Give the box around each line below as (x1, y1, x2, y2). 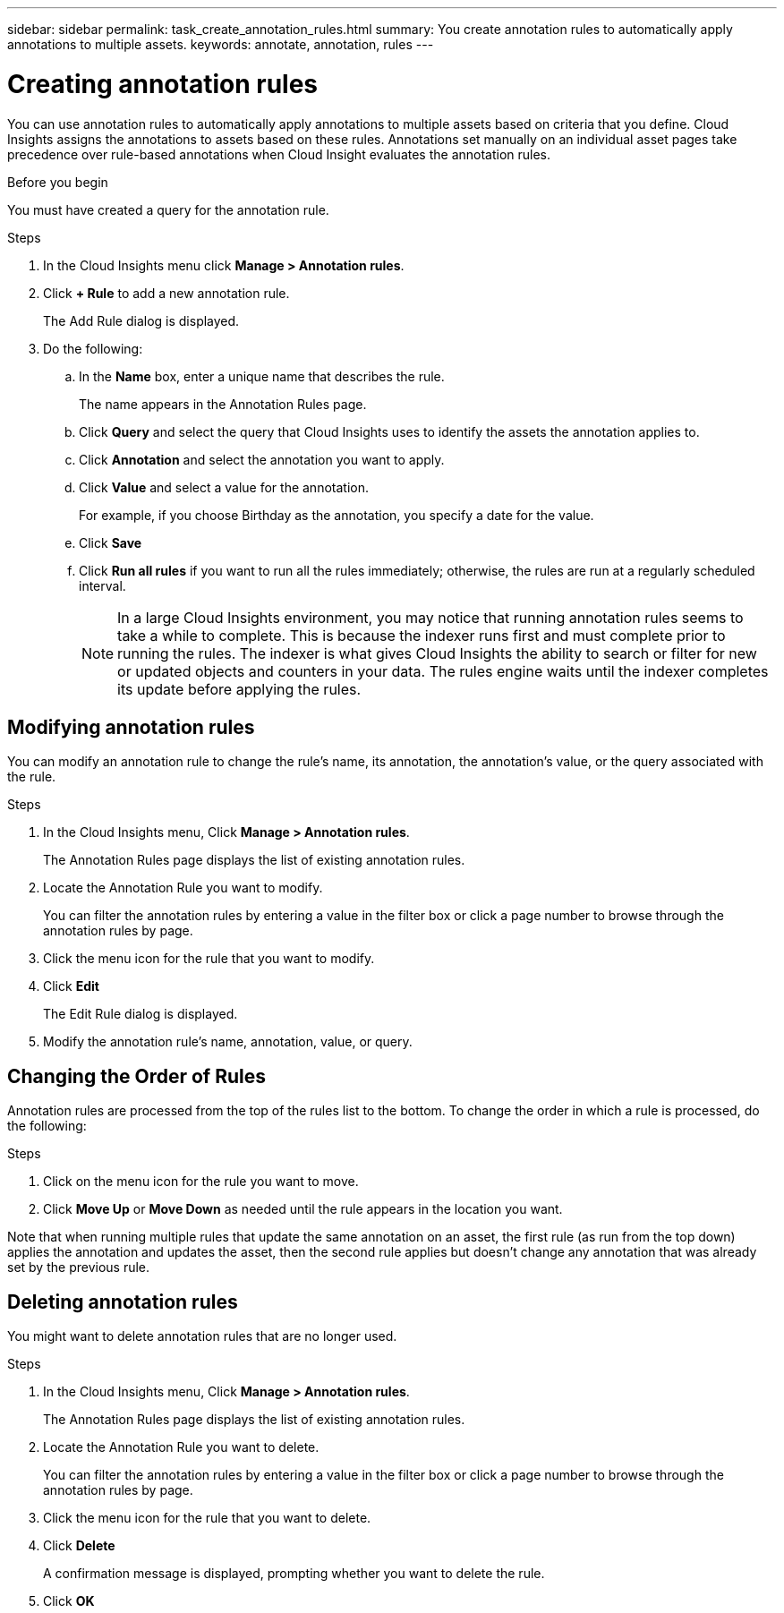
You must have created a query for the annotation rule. (7, 201, 329, 218)
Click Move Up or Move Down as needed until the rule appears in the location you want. (43, 1201, 563, 1217)
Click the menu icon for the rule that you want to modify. (43, 951, 375, 967)
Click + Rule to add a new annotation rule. (43, 285, 290, 301)
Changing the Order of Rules (7, 1064, 266, 1088)
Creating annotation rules (7, 68, 319, 99)
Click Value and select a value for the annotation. (79, 479, 369, 495)
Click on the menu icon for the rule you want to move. (43, 1173, 359, 1190)
